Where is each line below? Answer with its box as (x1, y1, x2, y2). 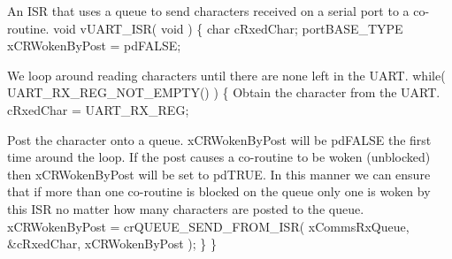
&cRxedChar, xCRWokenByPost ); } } (7, 234, 217, 253)
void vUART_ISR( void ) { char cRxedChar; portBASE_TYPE (53, 19, 403, 37)
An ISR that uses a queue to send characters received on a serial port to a (7, 2, 410, 19)
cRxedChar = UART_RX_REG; (7, 100, 189, 118)
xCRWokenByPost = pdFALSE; (7, 36, 181, 55)
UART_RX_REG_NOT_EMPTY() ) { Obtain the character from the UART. (7, 83, 441, 102)
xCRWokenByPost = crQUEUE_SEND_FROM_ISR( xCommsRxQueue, (7, 217, 410, 235)
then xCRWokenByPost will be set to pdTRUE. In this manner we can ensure (7, 164, 431, 183)
